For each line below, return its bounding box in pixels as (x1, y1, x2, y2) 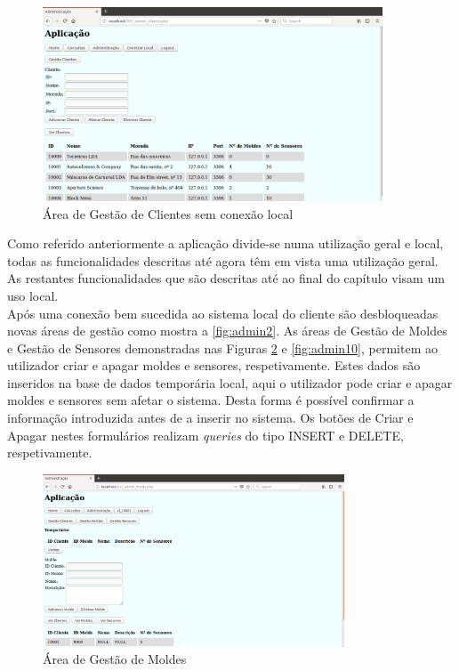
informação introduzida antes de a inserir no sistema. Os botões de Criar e (7, 408, 414, 427)
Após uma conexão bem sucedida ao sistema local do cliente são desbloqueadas (7, 303, 439, 322)
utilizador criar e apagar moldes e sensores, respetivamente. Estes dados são (7, 356, 421, 375)
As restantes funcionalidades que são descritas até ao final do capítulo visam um (7, 269, 445, 287)
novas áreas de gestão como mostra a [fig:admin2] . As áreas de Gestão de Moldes (7, 321, 447, 340)
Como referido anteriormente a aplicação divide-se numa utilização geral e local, (7, 234, 444, 253)
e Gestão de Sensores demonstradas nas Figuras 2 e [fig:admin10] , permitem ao (7, 338, 438, 357)
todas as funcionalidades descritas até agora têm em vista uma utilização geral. (7, 251, 439, 270)
